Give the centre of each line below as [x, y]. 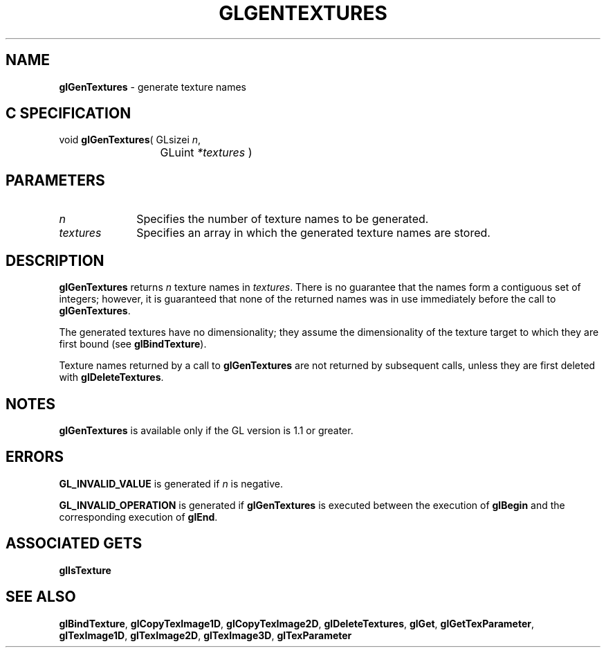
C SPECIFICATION [68, 114]
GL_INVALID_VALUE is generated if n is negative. [171, 483]
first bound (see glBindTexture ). [133, 344]
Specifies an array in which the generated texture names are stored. [313, 233]
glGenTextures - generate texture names [153, 87]
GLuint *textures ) [206, 153]
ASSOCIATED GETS [74, 544]
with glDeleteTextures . [111, 377]
